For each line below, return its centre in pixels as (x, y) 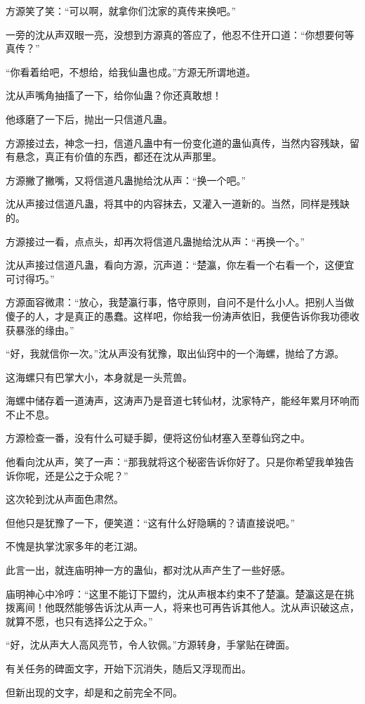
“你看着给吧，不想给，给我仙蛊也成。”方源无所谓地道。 (131, 71)
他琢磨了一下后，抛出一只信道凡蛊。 (89, 119)
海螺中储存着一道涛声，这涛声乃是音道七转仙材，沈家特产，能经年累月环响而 (182, 401)
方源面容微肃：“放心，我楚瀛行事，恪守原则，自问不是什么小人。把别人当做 (180, 302)
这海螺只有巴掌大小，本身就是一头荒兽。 (99, 377)
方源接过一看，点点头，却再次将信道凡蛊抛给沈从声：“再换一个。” (155, 241)
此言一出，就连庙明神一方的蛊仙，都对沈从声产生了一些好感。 (148, 570)
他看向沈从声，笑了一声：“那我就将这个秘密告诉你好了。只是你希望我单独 (175, 462)
